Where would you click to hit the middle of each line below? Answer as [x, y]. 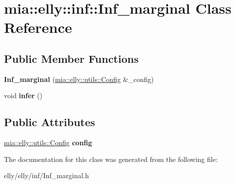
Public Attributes [50, 122]
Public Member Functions [71, 58]
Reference [38, 27]
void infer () [23, 95]
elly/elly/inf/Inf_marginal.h [46, 175]
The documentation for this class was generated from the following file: [111, 159]
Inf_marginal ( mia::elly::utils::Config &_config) [79, 79]
